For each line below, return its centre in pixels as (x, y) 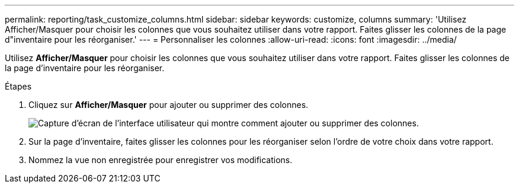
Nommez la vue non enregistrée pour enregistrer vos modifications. (161, 160)
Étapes (18, 86)
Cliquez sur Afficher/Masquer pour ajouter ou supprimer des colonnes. (169, 105)
